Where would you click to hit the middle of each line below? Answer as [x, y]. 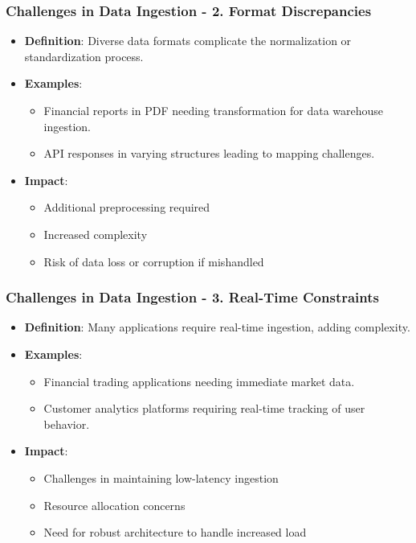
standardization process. [84, 56]
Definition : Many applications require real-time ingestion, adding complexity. [217, 327]
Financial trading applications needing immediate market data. [199, 381]
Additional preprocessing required [127, 207]
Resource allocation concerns [114, 505]
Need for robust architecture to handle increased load [175, 532]
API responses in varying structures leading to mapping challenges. [209, 153]
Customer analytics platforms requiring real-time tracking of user [204, 408]
